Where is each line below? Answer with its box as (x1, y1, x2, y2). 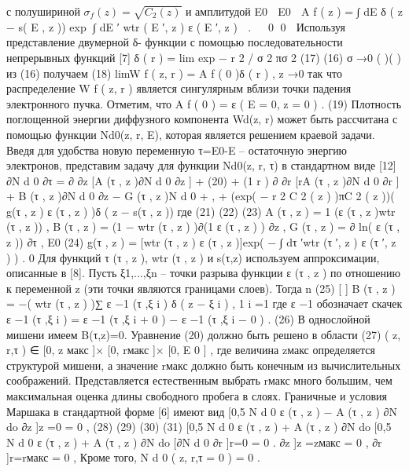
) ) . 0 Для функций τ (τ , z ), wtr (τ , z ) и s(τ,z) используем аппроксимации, (6, 249, 380, 265)
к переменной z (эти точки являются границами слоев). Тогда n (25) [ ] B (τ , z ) (6, 279, 396, 296)
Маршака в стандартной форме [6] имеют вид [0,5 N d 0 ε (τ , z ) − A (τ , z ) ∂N (6, 403, 398, 419)
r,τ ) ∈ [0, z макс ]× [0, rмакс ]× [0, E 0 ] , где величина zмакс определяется (6, 341, 375, 358)
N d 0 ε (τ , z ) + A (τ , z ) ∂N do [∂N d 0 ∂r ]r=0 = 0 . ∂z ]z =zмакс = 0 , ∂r (6, 433, 382, 450)
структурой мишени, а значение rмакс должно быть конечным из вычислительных (6, 356, 401, 373)
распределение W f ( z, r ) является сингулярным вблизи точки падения (6, 80, 352, 97)
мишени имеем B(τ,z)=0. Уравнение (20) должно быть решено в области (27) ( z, (6, 326, 401, 342)
